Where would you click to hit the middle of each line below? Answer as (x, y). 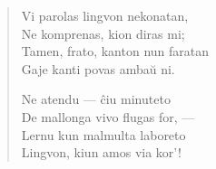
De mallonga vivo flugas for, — (108, 116)
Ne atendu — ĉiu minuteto (96, 99)
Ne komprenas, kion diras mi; (103, 33)
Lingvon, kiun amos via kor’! (101, 152)
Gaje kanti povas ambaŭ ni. (98, 68)
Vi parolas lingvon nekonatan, (105, 15)
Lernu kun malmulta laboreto (103, 134)
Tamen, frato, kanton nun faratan (115, 51)
